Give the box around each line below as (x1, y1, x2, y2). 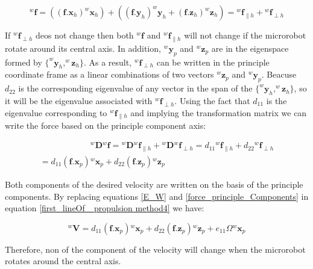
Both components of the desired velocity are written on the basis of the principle (5, 178, 303, 190)
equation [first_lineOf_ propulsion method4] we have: (5, 202, 204, 214)
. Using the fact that (174, 94, 250, 107)
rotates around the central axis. (5, 255, 121, 267)
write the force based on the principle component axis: (5, 119, 206, 132)
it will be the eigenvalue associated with (5, 94, 153, 107)
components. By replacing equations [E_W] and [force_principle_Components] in (5, 190, 309, 202)
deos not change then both (35, 29, 134, 41)
